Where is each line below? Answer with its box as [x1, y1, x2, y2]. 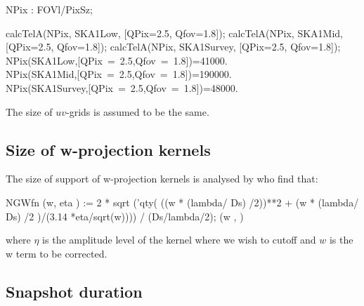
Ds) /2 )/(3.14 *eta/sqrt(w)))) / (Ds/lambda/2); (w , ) [6, 208, 244, 223]
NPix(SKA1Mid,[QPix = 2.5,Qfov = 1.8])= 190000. [6, 67, 232, 81]
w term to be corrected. [6, 246, 108, 260]
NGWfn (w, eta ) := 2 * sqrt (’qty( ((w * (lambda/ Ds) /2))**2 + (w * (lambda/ [6, 194, 359, 209]
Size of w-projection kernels [6, 138, 211, 160]
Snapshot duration [6, 280, 143, 302]
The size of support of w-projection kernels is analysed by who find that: [6, 171, 318, 186]
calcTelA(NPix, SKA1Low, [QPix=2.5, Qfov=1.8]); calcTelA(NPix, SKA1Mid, [6, 25, 343, 40]
